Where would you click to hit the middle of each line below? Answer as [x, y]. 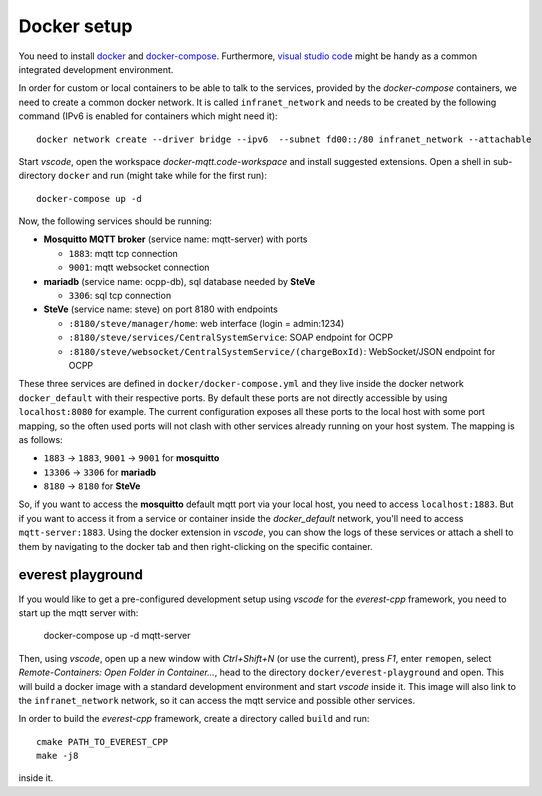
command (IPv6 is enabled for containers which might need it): [148, 116]
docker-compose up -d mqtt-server [117, 636]
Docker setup [75, 26]
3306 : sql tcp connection [120, 296]
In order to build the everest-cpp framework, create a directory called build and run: [194, 719]
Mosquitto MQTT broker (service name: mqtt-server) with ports [175, 239]
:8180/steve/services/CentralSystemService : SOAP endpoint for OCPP [231, 337]
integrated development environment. [96, 69]
